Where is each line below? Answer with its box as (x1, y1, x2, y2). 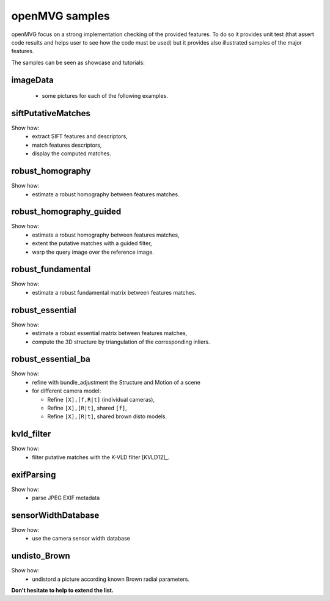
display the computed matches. (32, 150, 111, 157)
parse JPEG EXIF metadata (32, 494, 100, 501)
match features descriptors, (32, 141, 102, 149)
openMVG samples (11, 9, 110, 23)
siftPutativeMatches (11, 108, 91, 119)
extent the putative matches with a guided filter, (32, 240, 152, 247)
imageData (11, 75, 54, 85)
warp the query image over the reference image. (32, 248, 154, 256)
